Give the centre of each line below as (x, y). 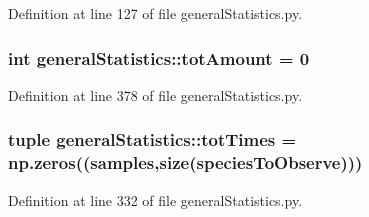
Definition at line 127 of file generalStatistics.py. (155, 13)
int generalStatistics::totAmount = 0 (159, 57)
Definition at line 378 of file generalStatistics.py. (155, 94)
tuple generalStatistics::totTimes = (152, 139)
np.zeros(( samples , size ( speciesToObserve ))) (185, 162)
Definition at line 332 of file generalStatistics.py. (155, 199)
